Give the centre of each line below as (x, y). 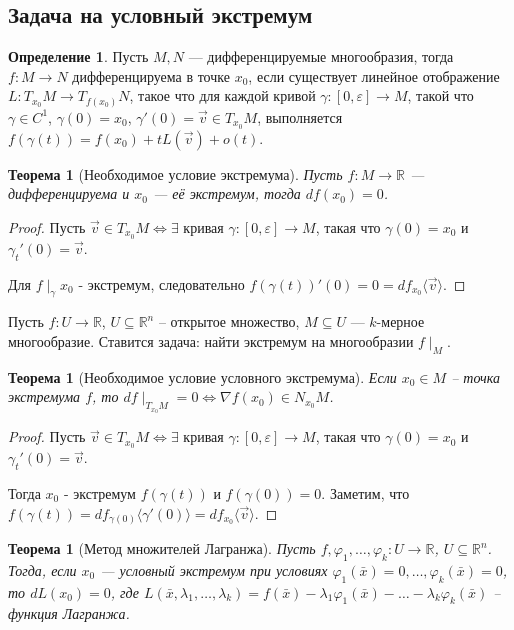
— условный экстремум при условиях (214, 569)
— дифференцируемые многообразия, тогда (321, 56)
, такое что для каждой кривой (222, 95)
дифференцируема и (69, 193)
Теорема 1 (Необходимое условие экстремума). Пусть (175, 173)
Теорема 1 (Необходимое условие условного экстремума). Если (202, 376)
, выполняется (300, 116)
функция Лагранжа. (69, 613)
